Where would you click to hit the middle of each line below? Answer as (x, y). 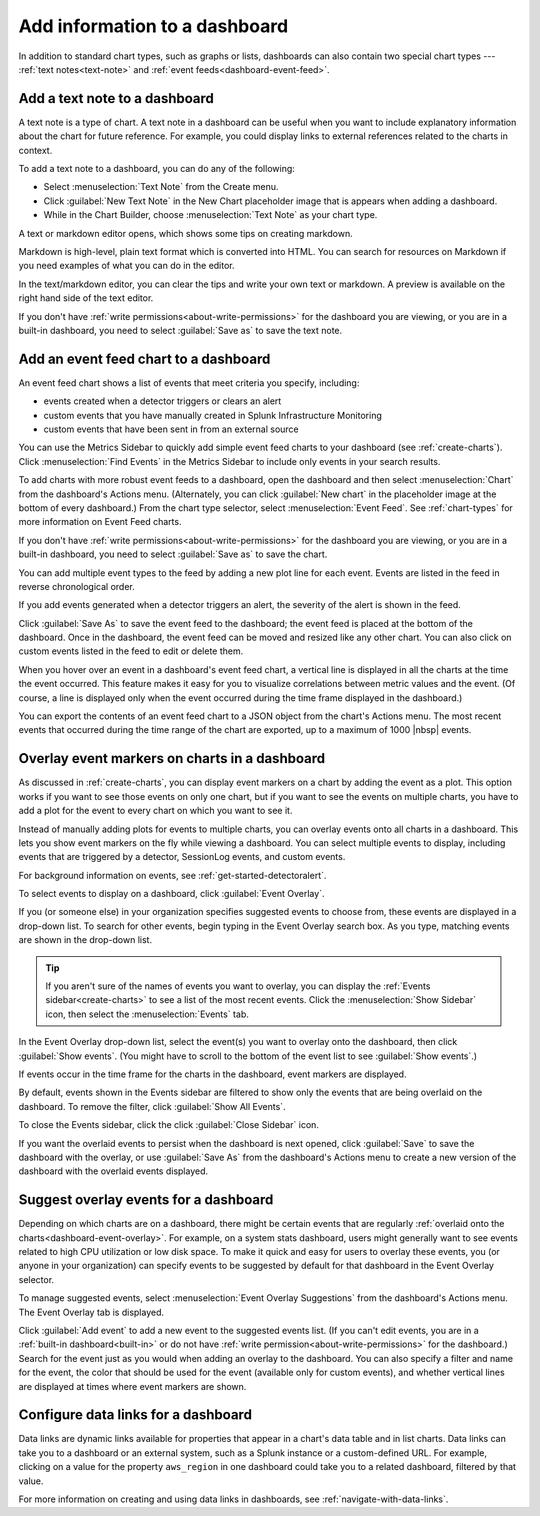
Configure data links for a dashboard (135, 1415)
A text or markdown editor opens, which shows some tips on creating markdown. (186, 233)
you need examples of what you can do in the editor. (126, 266)
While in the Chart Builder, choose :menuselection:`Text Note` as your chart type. (210, 215)
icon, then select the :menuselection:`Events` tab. (147, 1014)
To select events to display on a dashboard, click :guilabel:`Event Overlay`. (171, 894)
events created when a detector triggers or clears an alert (162, 401)
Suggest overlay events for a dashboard (146, 1200)
